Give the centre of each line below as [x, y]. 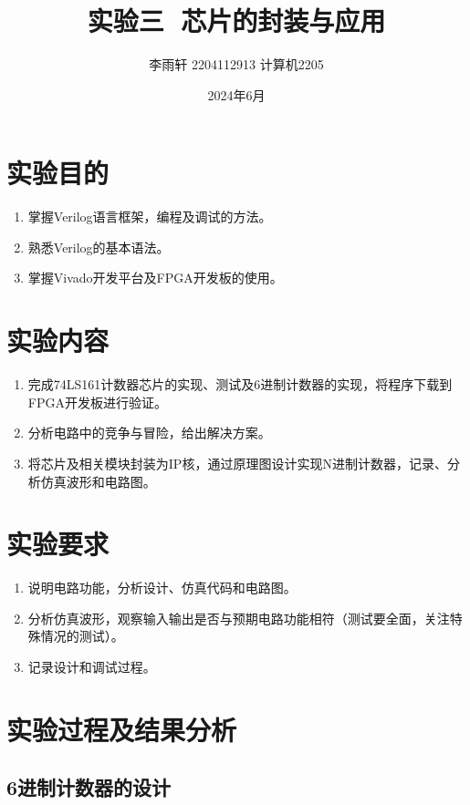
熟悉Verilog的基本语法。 [99, 247]
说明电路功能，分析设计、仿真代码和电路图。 [162, 588]
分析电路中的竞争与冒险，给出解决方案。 [149, 433]
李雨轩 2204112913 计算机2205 [236, 64]
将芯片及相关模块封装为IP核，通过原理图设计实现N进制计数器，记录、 [237, 463]
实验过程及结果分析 [122, 729]
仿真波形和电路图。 [98, 481]
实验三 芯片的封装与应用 [236, 21]
